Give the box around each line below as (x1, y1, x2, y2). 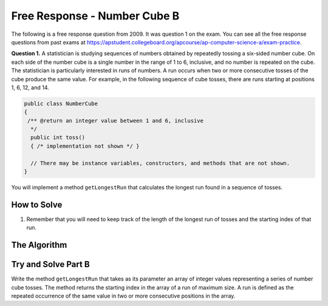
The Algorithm (11, 240, 67, 250)
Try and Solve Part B (11, 259, 91, 270)
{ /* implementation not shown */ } (30, 143, 140, 149)
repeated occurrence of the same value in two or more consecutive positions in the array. (11, 292, 236, 299)
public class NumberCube (24, 100, 98, 107)
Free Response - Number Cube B (11, 9, 180, 22)
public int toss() (30, 134, 85, 141)
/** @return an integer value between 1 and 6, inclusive (27, 117, 203, 124)
